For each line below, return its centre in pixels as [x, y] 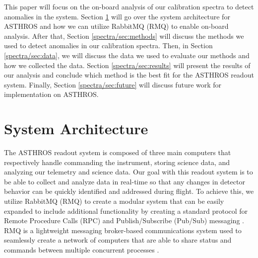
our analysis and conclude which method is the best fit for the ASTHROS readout [129, 75]
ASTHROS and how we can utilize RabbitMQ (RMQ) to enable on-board [116, 26]
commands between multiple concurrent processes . [82, 250]
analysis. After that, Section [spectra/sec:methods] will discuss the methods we [124, 36]
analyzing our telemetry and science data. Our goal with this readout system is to [129, 172]
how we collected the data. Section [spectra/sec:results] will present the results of [127, 65]
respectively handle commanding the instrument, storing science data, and [117, 162]
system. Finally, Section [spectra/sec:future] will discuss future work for [113, 84]
